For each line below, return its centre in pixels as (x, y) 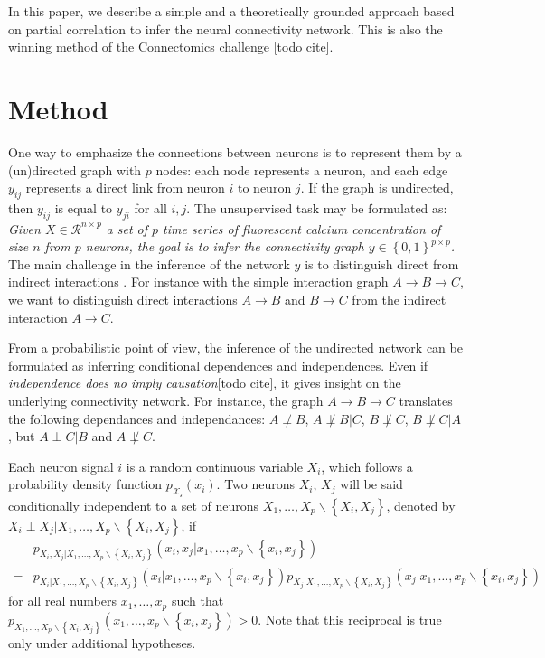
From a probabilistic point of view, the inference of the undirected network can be (235, 348)
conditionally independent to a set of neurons (134, 505)
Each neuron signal (61, 466)
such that (197, 601)
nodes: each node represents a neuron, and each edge (302, 169)
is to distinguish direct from (382, 263)
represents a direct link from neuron (125, 188)
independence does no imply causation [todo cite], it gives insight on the (205, 383)
